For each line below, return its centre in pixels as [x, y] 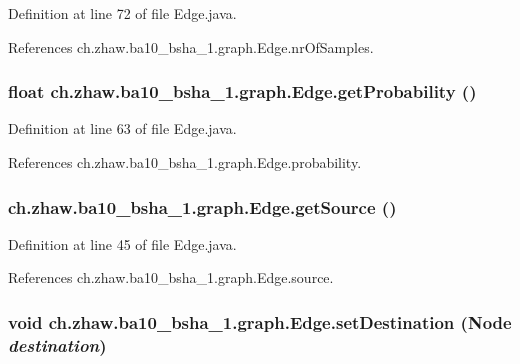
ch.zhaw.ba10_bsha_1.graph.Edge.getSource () [202, 206]
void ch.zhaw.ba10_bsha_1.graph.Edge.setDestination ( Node [260, 321]
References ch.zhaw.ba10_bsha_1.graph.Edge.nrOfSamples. [191, 46]
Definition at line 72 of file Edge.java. [122, 13]
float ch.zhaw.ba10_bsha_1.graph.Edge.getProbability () [242, 91]
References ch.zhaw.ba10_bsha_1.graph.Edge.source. [171, 277]
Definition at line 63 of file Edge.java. [122, 128]
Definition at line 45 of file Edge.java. [122, 243]
